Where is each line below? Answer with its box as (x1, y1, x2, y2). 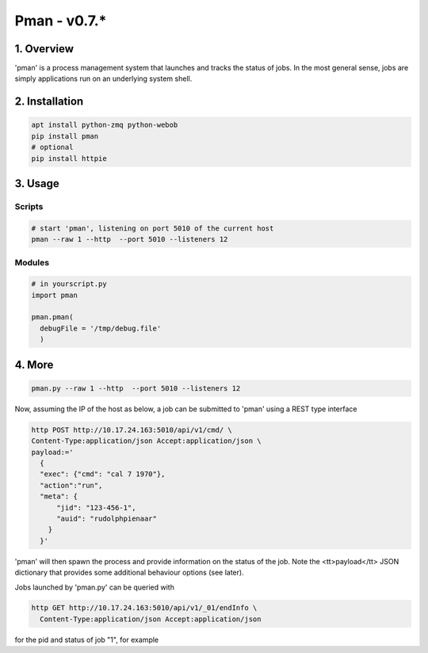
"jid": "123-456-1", (56, 503, 136, 512)
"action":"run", (40, 480, 103, 490)
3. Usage (14, 177, 59, 190)
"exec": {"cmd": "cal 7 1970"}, (40, 470, 166, 479)
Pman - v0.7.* (14, 12, 107, 29)
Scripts (14, 201, 44, 212)
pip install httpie (31, 154, 107, 162)
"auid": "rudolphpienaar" (56, 514, 158, 523)
